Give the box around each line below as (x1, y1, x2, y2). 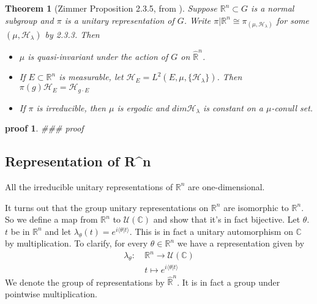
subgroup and (5, 13, 54, 26)
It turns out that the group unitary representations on (5, 201, 209, 213)
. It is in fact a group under (177, 275, 280, 288)
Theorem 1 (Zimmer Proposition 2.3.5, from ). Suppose (5, 2, 217, 14)
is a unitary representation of (64, 13, 174, 26)
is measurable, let (59, 70, 124, 83)
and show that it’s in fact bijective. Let (153, 213, 300, 226)
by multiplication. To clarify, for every (5, 237, 148, 250)
